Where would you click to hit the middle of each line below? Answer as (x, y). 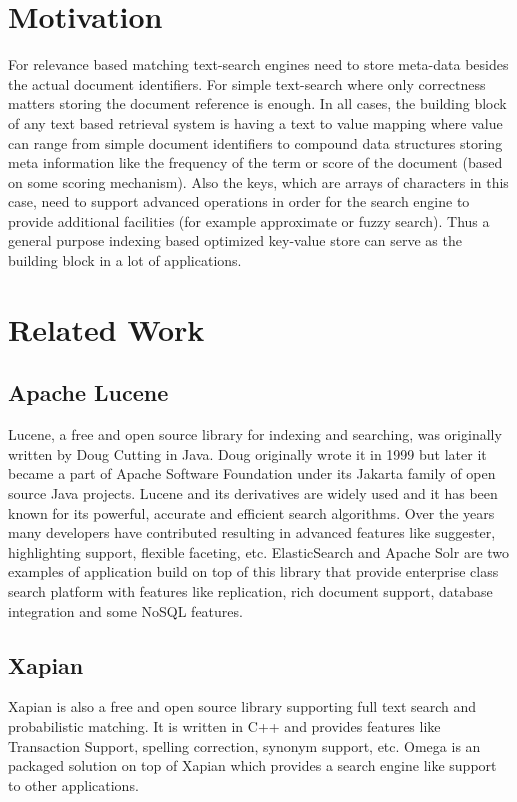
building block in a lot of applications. (125, 260)
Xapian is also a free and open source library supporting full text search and (242, 706)
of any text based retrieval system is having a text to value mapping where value (255, 122)
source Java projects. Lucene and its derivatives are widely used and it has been (253, 493)
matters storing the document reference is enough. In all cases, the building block (257, 103)
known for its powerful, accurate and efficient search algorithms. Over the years (251, 512)
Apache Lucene (88, 392)
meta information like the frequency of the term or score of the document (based (255, 162)
